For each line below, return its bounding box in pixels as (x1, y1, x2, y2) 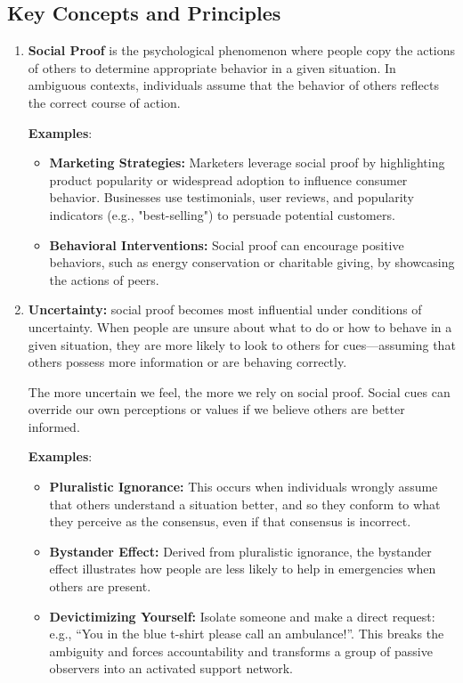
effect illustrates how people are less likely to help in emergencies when (49, 559, 436, 578)
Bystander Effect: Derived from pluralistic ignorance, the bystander (49, 541, 432, 560)
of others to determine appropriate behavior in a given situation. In (28, 58, 396, 77)
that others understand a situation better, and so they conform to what (49, 494, 441, 513)
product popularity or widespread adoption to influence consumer (49, 170, 408, 189)
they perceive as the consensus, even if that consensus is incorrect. (49, 512, 411, 531)
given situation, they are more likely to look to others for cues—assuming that (28, 335, 456, 354)
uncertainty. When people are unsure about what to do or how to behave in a (28, 317, 452, 336)
